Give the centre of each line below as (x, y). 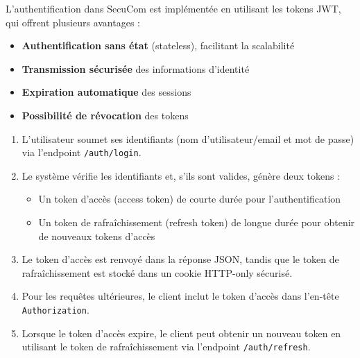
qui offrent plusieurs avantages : (73, 22)
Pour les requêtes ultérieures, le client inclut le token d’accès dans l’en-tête (180, 296)
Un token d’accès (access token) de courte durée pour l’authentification (190, 199)
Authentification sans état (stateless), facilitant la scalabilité (158, 45)
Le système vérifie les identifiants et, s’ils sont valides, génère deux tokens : (181, 175)
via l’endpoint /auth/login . (82, 152)
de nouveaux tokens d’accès (97, 236)
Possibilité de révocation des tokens (105, 115)
